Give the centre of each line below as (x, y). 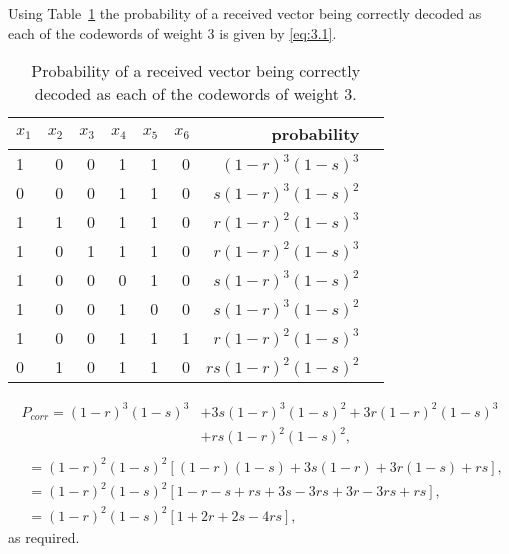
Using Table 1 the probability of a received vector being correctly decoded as (245, 13)
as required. (44, 536)
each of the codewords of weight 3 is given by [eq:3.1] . (172, 32)
